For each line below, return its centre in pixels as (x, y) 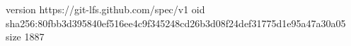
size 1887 (25, 37)
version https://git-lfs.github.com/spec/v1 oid (105, 9)
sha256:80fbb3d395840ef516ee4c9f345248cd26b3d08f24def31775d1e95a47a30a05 (176, 23)
